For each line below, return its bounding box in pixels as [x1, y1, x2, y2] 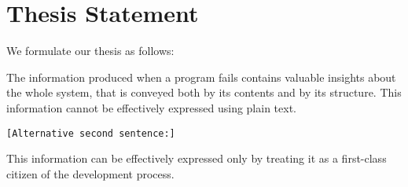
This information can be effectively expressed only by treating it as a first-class [6, 150, 387, 167]
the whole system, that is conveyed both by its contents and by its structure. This [6, 84, 402, 101]
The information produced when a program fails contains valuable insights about [6, 68, 396, 85]
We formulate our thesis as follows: [6, 42, 175, 59]
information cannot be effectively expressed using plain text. [6, 99, 296, 115]
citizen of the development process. [6, 165, 175, 181]
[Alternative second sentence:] [6, 127, 175, 139]
